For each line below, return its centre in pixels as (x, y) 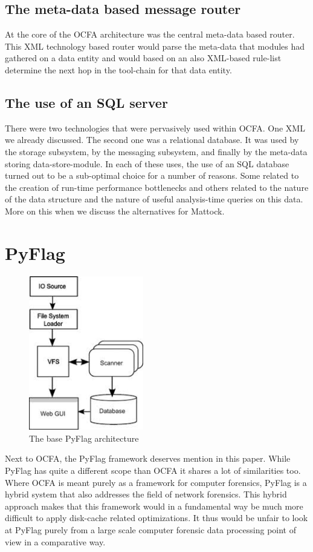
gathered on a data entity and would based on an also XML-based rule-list (143, 58)
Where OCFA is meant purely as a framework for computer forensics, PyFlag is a (156, 482)
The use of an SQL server (86, 102)
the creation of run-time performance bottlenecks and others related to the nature (157, 187)
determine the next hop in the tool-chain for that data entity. (118, 69)
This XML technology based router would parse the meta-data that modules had (155, 46)
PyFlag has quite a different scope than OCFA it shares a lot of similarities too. (153, 471)
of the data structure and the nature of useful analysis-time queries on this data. (154, 199)
